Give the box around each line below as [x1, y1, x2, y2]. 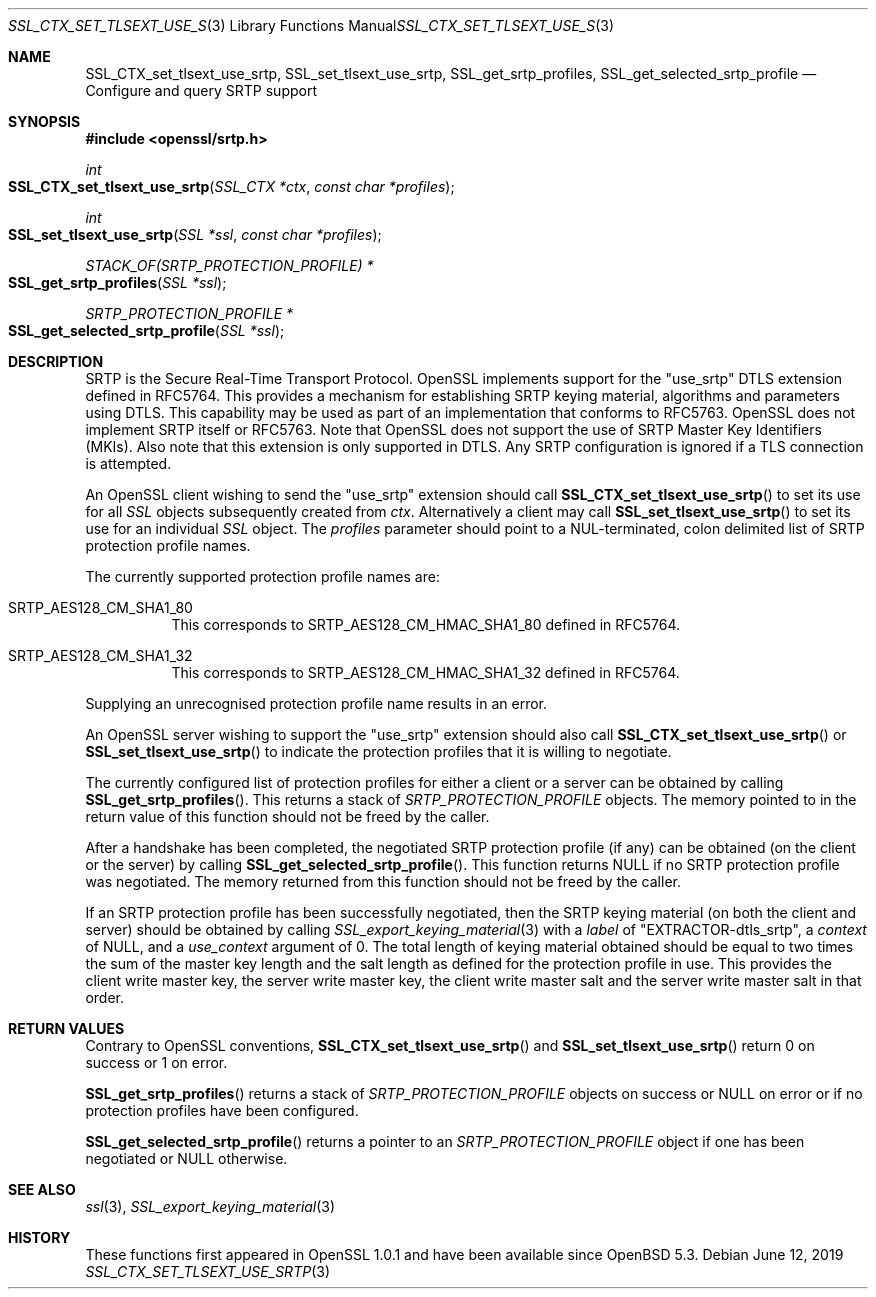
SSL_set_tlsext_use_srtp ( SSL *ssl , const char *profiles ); [8, 226, 382, 243]
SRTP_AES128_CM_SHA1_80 [8, 599, 193, 616]
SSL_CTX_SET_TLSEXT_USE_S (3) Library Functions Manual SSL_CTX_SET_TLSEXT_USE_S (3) [8, 17, 615, 34]
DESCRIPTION [8, 353, 104, 370]
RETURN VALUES [8, 1020, 125, 1037]
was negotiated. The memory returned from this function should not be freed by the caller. [85, 873, 681, 890]
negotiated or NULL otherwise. [85, 1150, 288, 1167]
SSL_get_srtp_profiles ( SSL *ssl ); [8, 274, 227, 291]
